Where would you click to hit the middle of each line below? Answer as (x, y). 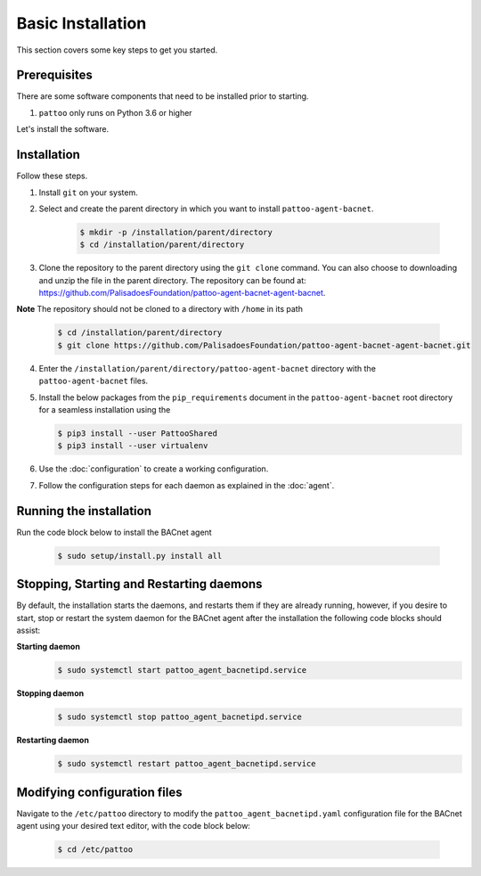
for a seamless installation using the (105, 409)
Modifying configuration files (99, 792)
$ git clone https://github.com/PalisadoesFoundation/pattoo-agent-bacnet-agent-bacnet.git (264, 345)
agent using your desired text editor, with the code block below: (134, 826)
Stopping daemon (50, 693)
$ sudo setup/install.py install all (140, 556)
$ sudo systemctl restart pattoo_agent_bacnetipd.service (187, 764)
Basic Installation (82, 23)
